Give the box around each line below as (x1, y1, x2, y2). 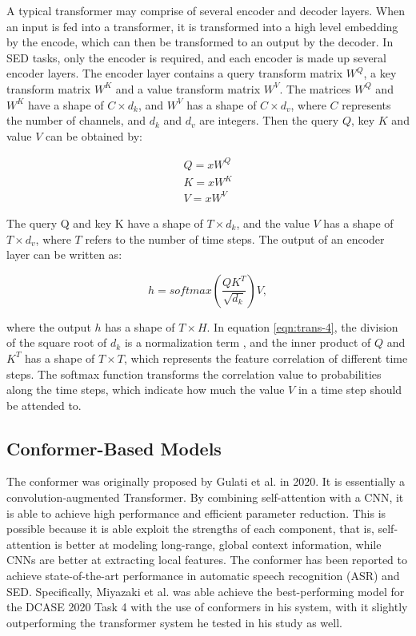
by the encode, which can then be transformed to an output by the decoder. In (6, 34, 394, 50)
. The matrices (279, 80, 351, 97)
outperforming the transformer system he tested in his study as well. (6, 614, 342, 630)
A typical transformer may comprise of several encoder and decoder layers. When (6, 2, 405, 18)
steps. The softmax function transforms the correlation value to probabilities (6, 365, 382, 382)
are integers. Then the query (199, 112, 339, 129)
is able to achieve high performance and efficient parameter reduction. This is (6, 504, 386, 521)
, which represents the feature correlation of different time (123, 349, 408, 366)
